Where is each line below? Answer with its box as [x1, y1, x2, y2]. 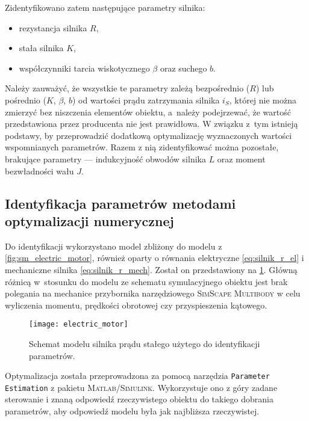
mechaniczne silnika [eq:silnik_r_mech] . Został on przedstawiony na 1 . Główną [5, 263, 298, 275]
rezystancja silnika [19, 21, 87, 34]
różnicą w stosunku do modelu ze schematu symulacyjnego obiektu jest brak [5, 275, 288, 287]
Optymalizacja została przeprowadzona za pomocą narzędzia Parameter [5, 369, 270, 382]
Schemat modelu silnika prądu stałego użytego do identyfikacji [29, 337, 260, 349]
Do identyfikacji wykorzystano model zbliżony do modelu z [5, 239, 222, 252]
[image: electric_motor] [29, 320, 128, 329]
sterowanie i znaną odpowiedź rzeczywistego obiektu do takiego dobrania [5, 393, 273, 405]
